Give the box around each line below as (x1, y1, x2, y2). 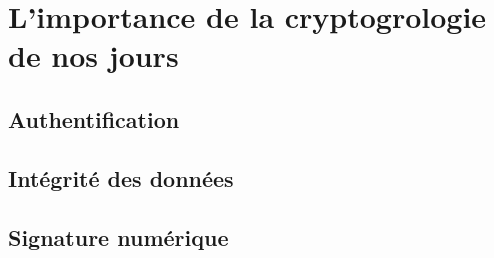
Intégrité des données (8, 162, 234, 193)
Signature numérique (8, 221, 229, 252)
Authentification (8, 103, 180, 134)
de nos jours (8, 35, 179, 76)
